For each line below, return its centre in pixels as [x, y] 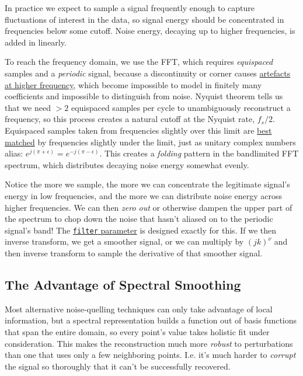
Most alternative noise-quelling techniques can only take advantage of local [139, 309]
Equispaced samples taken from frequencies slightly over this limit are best [138, 130]
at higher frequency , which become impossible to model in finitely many [133, 84]
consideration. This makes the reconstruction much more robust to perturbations [149, 343]
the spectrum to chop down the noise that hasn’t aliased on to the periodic [139, 219]
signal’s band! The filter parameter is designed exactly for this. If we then [141, 230]
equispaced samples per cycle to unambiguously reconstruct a [181, 107]
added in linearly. [36, 42]
